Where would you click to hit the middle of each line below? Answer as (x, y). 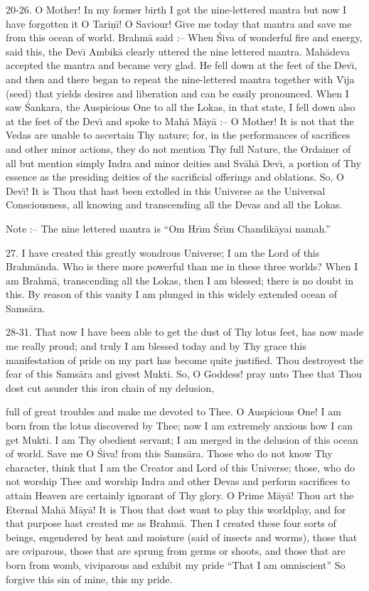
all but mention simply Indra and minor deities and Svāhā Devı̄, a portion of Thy (183, 163)
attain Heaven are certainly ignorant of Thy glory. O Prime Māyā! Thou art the (180, 495)
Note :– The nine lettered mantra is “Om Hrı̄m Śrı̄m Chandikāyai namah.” (168, 228)
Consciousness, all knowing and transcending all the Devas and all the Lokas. (174, 204)
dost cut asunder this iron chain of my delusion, (110, 387)
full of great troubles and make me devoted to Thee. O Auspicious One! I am (173, 411)
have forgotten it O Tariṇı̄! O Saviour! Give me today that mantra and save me (179, 23)
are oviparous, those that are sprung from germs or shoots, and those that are (176, 551)
